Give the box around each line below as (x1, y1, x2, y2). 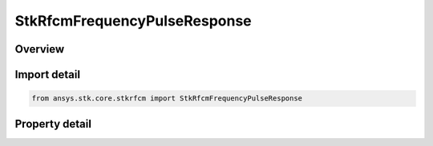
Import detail (14, 68, 80, 81)
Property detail (14, 116, 92, 131)
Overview (14, 42, 65, 56)
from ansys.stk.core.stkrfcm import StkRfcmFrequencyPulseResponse (31, 94, 303, 103)
